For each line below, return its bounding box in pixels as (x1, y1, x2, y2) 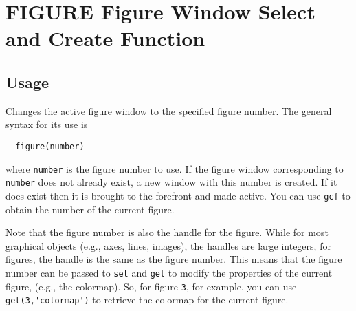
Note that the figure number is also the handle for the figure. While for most (5, 225, 329, 239)
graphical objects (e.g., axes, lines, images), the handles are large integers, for (5, 238, 331, 253)
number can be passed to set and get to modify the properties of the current (5, 265, 333, 279)
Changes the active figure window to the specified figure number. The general (5, 103, 332, 118)
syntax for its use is (5, 117, 88, 131)
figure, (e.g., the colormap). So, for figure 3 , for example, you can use (5, 279, 297, 293)
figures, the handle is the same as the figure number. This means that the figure (5, 252, 342, 266)
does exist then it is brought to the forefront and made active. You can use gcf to (5, 188, 351, 202)
